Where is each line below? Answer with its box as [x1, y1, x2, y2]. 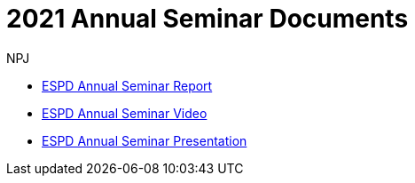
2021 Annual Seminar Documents [6, 4, 409, 34]
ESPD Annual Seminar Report [42, 77, 213, 93]
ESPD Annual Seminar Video [42, 105, 207, 121]
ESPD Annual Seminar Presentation [42, 132, 247, 148]
